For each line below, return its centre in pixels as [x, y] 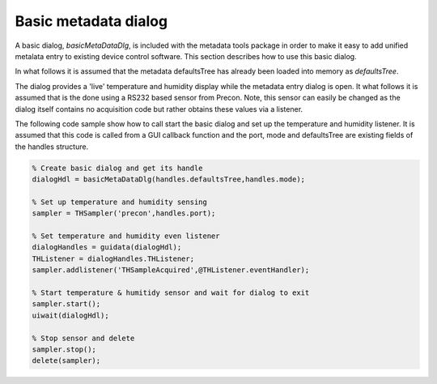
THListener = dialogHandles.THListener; [113, 258]
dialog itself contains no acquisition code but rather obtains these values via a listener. [159, 109]
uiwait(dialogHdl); [70, 315]
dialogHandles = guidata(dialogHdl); [107, 247]
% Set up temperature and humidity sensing [120, 202]
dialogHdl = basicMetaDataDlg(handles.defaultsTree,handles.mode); [169, 179]
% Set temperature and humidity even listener [126, 236]
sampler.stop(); [64, 349]
